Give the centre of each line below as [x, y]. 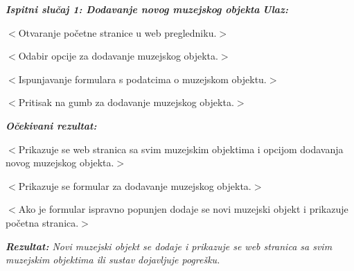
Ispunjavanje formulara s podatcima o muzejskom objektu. [142, 79]
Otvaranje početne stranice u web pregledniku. [117, 32]
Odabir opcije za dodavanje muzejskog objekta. [118, 56]
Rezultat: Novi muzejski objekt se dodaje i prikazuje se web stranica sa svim [169, 246]
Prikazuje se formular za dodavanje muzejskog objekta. [135, 185]
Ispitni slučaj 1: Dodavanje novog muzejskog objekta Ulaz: [147, 9]
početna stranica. [42, 222]
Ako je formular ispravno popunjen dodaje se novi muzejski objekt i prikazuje [183, 209]
